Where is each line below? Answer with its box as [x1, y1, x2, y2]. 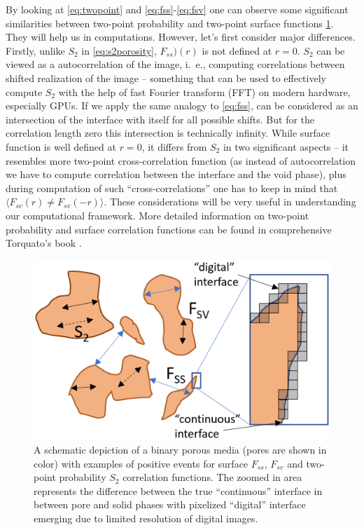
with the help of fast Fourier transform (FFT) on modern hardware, [58, 84, 351, 99]
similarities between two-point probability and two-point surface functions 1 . [6, 15, 334, 30]
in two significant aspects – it [223, 139, 349, 154]
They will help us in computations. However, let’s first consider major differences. [6, 29, 356, 44]
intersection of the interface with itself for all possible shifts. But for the [6, 111, 315, 126]
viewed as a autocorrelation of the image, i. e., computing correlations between [6, 57, 345, 72]
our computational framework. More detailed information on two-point [6, 208, 309, 222]
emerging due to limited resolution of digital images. [34, 510, 258, 525]
